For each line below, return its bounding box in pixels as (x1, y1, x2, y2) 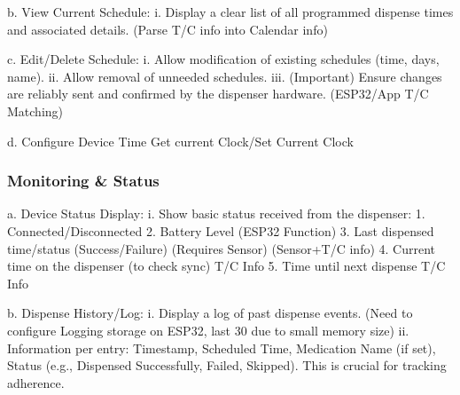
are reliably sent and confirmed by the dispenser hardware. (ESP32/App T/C (7, 84, 429, 103)
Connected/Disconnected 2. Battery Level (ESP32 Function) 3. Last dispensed (7, 221, 434, 240)
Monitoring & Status (7, 170, 160, 192)
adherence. (7, 373, 65, 391)
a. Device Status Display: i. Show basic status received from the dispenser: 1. (7, 204, 425, 223)
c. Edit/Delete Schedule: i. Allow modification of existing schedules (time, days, (7, 50, 440, 68)
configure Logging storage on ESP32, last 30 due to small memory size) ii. (7, 320, 409, 339)
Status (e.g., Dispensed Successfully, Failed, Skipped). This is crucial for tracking (7, 356, 447, 375)
